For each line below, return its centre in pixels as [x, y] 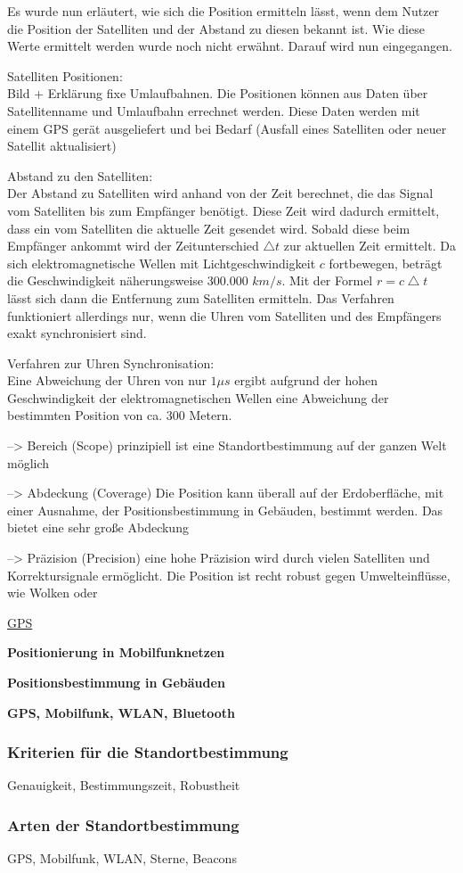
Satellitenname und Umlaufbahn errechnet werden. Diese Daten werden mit [214, 110]
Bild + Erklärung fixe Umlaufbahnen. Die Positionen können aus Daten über [218, 93]
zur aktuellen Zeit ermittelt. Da [370, 246]
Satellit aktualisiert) [62, 146]
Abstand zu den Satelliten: [80, 175]
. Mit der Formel [327, 280]
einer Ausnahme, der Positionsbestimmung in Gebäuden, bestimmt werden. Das [225, 510]
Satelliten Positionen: [65, 75]
